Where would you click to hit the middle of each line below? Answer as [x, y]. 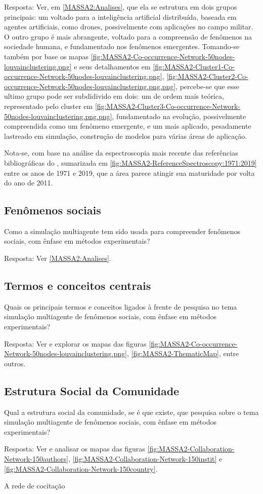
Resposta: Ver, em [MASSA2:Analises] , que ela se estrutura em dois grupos [121, 7]
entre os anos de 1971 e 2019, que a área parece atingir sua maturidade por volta [129, 173]
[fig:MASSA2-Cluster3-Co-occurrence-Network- [168, 106]
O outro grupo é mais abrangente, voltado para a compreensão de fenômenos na [128, 36]
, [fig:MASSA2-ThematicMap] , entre [183, 353]
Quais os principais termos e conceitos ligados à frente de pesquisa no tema [121, 306]
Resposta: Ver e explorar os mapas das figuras [75, 343]
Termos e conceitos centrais [78, 286]
